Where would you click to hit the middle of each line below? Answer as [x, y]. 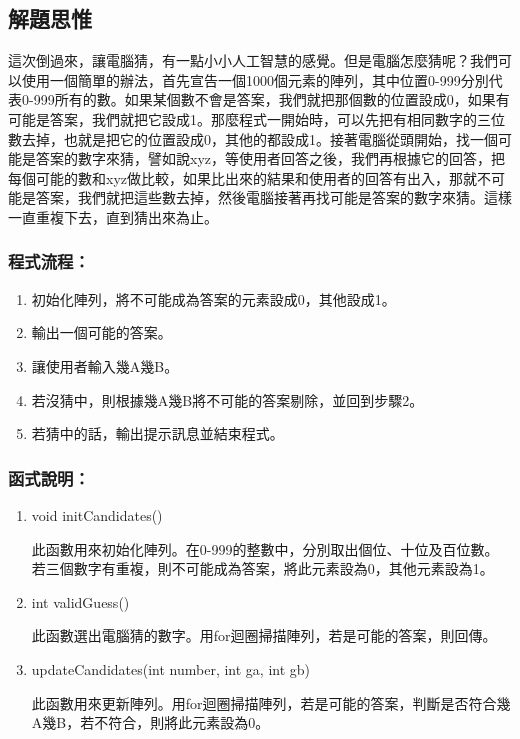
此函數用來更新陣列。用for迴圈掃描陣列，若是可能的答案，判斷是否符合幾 [271, 702]
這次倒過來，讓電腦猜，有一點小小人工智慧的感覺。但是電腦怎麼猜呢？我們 [253, 60]
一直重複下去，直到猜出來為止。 [113, 216]
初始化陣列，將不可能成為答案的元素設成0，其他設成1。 [213, 298]
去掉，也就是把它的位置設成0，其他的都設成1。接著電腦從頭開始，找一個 [259, 138]
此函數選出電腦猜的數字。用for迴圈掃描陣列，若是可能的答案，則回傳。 [264, 635]
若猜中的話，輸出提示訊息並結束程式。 [157, 433]
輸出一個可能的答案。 [101, 332]
